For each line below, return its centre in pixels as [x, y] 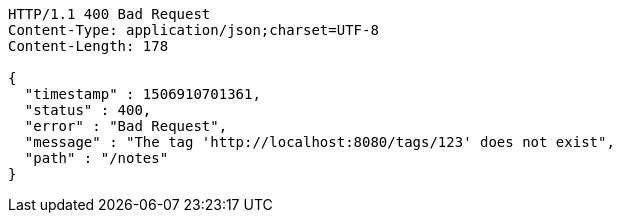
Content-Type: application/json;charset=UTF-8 [193, 30]
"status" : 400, [88, 110]
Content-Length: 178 [88, 46]
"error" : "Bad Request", [126, 126]
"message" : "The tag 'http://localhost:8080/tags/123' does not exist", [319, 142]
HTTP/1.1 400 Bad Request [109, 14]
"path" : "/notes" [96, 158]
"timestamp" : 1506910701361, [142, 94]
